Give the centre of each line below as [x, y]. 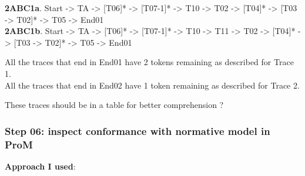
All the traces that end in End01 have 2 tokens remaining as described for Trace [149, 62]
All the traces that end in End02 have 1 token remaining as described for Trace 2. [152, 85]
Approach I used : [40, 166]
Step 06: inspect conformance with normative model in [138, 131]
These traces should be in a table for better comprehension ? [114, 105]
